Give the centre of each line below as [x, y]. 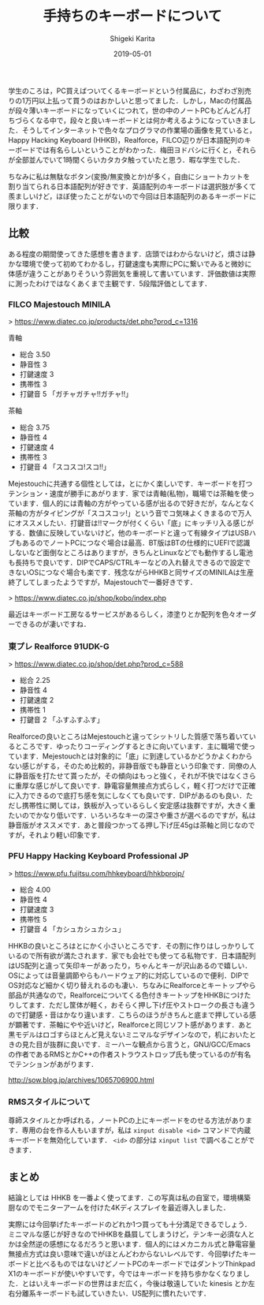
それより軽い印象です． [67, 835]
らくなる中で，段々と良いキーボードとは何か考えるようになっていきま [136, 120]
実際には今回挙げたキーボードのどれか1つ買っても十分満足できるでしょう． [130, 1224]
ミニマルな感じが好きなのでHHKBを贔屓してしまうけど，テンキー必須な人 [128, 1234]
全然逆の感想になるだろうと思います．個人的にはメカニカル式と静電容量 [139, 1243]
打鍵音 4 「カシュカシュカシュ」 [72, 929]
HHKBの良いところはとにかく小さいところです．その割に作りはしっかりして [132, 945]
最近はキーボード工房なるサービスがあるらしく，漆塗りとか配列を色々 [122, 614]
